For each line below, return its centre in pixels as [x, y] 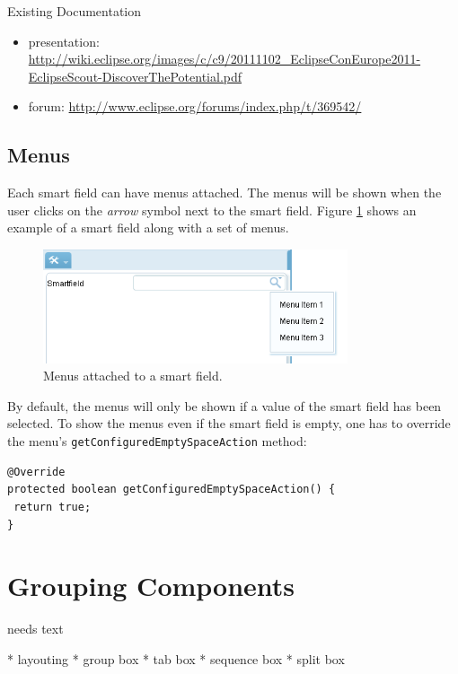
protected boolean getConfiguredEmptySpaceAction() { [172, 490]
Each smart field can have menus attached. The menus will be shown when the [225, 193]
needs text [35, 629]
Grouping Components [151, 586]
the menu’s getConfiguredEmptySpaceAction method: [157, 441]
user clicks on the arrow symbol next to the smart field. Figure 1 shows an [212, 210]
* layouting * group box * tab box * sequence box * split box [176, 658]
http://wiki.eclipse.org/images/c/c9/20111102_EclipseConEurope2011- [225, 59]
